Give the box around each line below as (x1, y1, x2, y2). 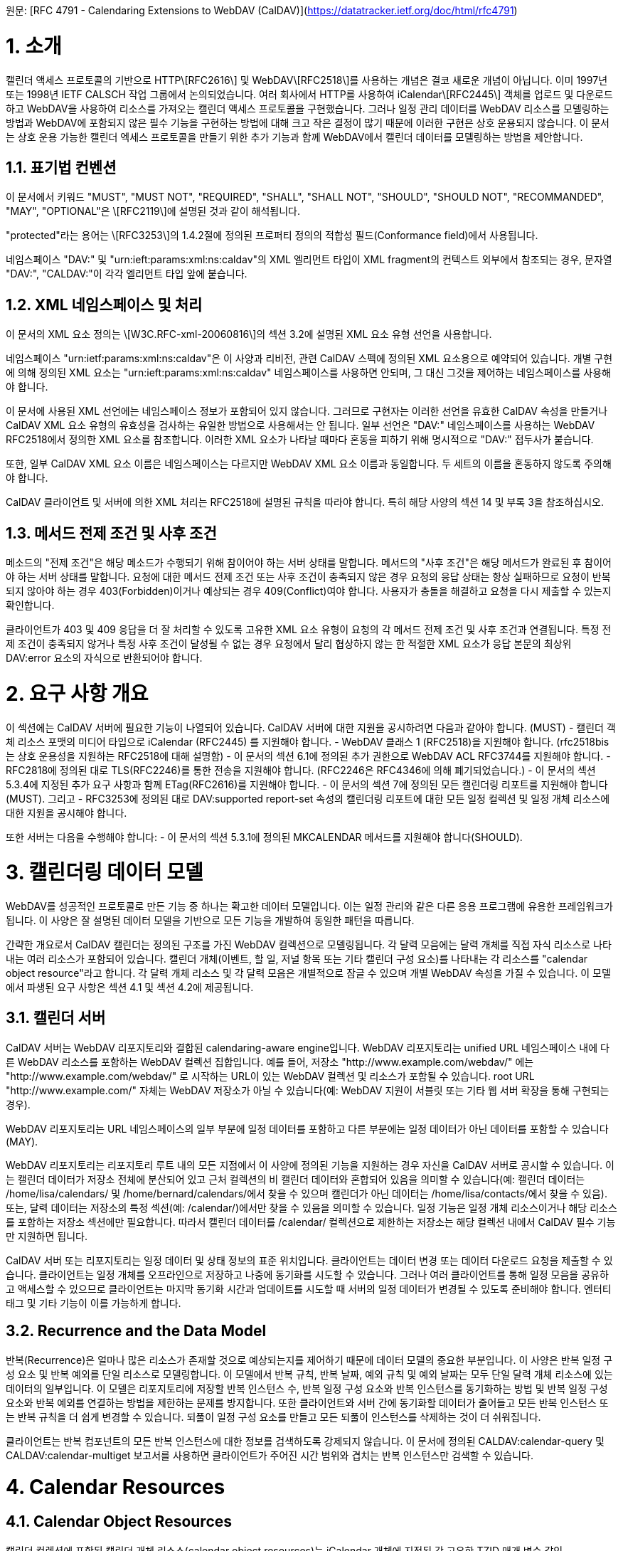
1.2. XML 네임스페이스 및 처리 (6, 295, 203, 314)
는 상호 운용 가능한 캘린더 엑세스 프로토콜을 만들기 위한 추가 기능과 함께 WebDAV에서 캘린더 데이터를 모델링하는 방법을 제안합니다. (6, 130, 583, 143)
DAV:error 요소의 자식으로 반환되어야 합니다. (6, 652, 203, 665)
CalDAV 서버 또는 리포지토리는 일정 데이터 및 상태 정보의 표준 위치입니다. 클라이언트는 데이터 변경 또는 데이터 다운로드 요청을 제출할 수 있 (6, 1254, 613, 1266)
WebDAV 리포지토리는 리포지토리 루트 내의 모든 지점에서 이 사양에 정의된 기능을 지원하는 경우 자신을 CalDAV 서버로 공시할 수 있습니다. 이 (6, 1158, 614, 1171)
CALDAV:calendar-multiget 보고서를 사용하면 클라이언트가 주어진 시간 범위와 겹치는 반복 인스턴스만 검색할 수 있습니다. (6, 1449, 534, 1461)
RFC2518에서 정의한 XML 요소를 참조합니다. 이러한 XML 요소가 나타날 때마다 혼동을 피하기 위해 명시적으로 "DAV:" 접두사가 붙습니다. (6, 433, 594, 446)
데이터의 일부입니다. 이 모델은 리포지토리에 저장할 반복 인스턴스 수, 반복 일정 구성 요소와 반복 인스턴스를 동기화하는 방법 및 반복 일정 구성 (6, 1382, 608, 1394)
